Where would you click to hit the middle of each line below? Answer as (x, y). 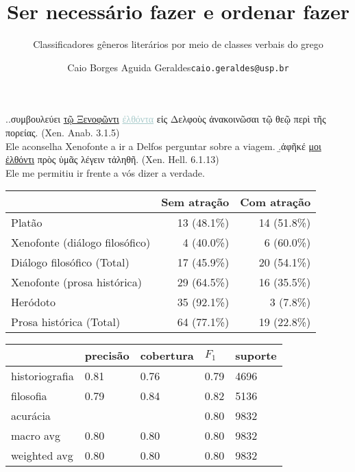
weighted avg (42, 456)
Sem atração (195, 202)
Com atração (276, 202)
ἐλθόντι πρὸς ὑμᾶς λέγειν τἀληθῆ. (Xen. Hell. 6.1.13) (112, 159)
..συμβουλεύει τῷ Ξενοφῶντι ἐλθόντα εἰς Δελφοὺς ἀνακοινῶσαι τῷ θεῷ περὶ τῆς (166, 119)
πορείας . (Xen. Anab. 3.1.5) (63, 132)
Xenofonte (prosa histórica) (76, 282)
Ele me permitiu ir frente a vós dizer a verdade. (105, 172)
